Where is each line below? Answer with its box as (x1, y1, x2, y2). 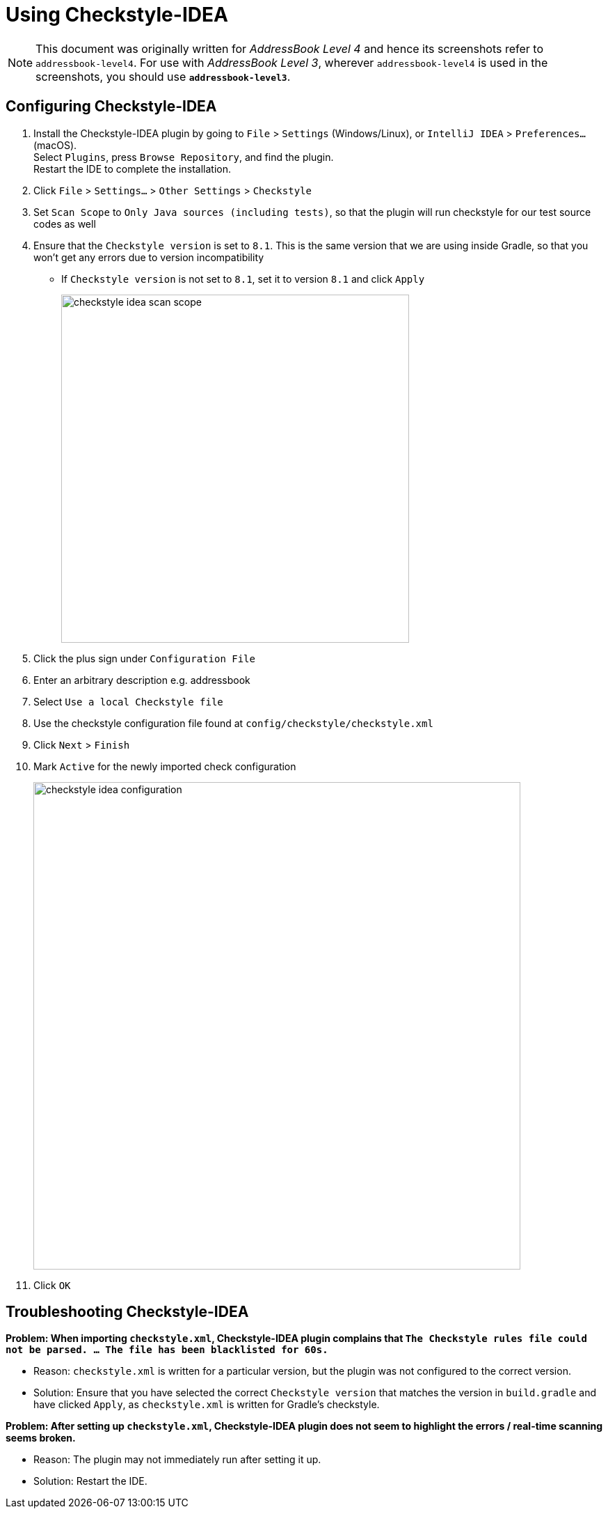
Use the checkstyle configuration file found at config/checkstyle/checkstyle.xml (33, 717, 433, 729)
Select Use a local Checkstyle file (33, 695, 223, 708)
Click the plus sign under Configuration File (33, 652, 255, 664)
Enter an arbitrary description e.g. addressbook (33, 673, 250, 686)
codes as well (33, 217, 96, 230)
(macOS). (33, 139, 77, 151)
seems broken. (6, 1432, 76, 1444)
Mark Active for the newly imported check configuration (33, 760, 296, 772)
